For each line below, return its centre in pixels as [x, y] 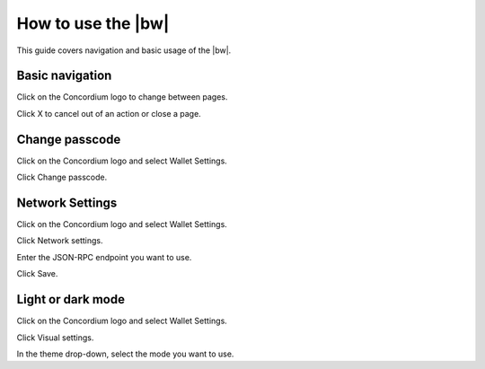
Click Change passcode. [62, 177]
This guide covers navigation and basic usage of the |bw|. [124, 50]
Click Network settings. [60, 241]
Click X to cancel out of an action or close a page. [109, 113]
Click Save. [37, 274]
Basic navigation [64, 76]
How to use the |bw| [93, 23]
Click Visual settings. [55, 338]
